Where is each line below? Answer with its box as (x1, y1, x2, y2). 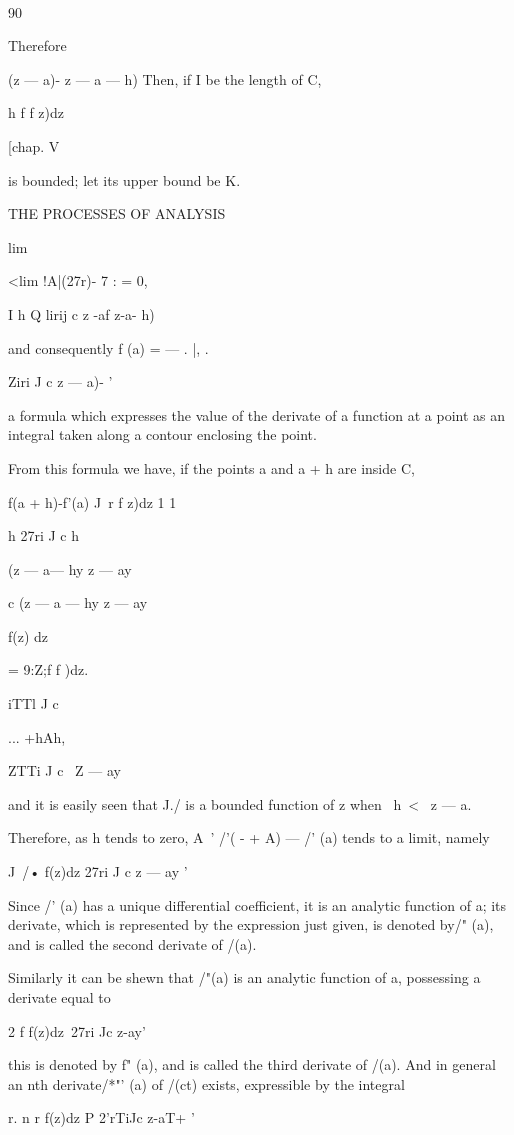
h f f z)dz (8, 102, 64, 123)
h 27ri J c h (8, 525, 80, 546)
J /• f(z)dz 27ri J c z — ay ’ (8, 861, 188, 882)
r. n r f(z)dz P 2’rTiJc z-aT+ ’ (8, 1107, 195, 1128)
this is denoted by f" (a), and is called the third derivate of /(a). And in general (8, 1054, 496, 1075)
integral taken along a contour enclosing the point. (8, 424, 317, 445)
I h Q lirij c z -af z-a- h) (8, 303, 155, 324)
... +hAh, (8, 726, 66, 747)
